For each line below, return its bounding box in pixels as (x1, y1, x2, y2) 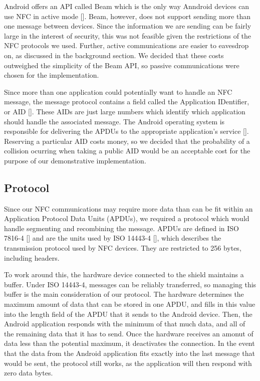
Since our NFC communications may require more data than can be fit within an (4, 203, 253, 214)
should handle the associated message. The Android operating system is (4, 116, 225, 126)
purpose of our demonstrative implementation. (4, 155, 146, 165)
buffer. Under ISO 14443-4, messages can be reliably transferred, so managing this (4, 279, 256, 289)
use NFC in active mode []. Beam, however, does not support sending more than (4, 11, 250, 21)
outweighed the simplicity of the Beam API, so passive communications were (4, 60, 239, 70)
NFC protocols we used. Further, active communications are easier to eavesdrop (4, 40, 249, 51)
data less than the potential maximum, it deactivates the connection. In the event (4, 338, 255, 348)
